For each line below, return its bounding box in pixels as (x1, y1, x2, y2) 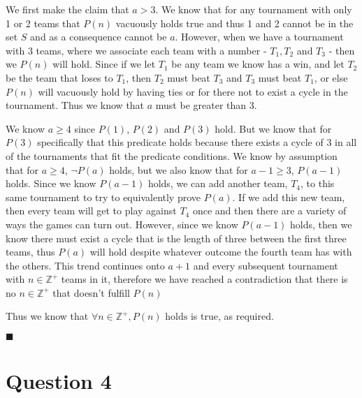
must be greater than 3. (155, 98, 257, 112)
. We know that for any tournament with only (155, 2, 352, 16)
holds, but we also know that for (109, 162, 248, 177)
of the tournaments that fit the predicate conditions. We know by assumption (6, 148, 338, 163)
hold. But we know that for (215, 121, 332, 135)
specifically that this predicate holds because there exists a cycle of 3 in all (37, 135, 357, 149)
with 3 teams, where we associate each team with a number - (6, 43, 267, 57)
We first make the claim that (6, 2, 129, 16)
